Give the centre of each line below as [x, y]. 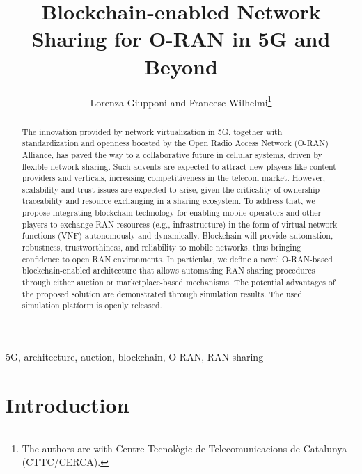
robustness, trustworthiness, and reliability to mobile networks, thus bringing [162, 247]
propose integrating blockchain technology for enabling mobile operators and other [172, 213]
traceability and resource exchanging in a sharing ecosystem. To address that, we [168, 201]
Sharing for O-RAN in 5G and [181, 39]
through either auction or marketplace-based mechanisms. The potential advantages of [179, 282]
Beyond [181, 66]
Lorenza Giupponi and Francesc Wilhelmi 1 [181, 101]
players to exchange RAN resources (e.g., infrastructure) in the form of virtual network [180, 224]
